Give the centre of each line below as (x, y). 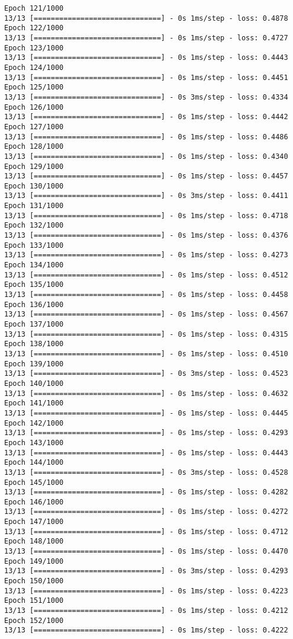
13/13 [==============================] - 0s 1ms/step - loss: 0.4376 (146, 236)
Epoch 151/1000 (34, 601)
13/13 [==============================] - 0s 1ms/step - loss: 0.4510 (146, 354)
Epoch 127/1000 (34, 127)
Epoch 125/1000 (34, 87)
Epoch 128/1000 (34, 147)
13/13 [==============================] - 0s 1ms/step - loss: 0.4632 (146, 393)
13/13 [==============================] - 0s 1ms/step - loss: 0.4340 (146, 156)
